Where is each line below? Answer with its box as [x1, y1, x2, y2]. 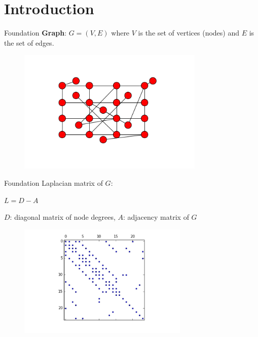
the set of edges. [4, 37, 54, 48]
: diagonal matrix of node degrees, [10, 212, 116, 222]
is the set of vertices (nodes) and [138, 27, 240, 38]
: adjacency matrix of [123, 212, 189, 222]
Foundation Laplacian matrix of [4, 177, 103, 188]
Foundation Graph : [4, 27, 67, 38]
